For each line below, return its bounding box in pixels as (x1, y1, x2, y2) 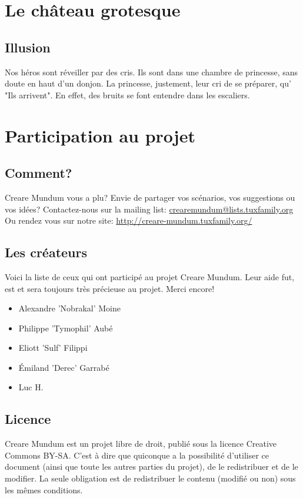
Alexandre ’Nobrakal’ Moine (18, 302, 121, 314)
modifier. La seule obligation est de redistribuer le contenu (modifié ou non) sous (5, 472, 296, 484)
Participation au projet (5, 123, 195, 147)
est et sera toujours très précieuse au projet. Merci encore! (5, 282, 215, 294)
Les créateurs (5, 243, 88, 261)
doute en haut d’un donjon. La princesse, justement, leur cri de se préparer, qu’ (5, 77, 291, 89)
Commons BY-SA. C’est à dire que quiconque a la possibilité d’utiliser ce (5, 449, 269, 461)
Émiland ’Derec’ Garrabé (18, 361, 109, 373)
